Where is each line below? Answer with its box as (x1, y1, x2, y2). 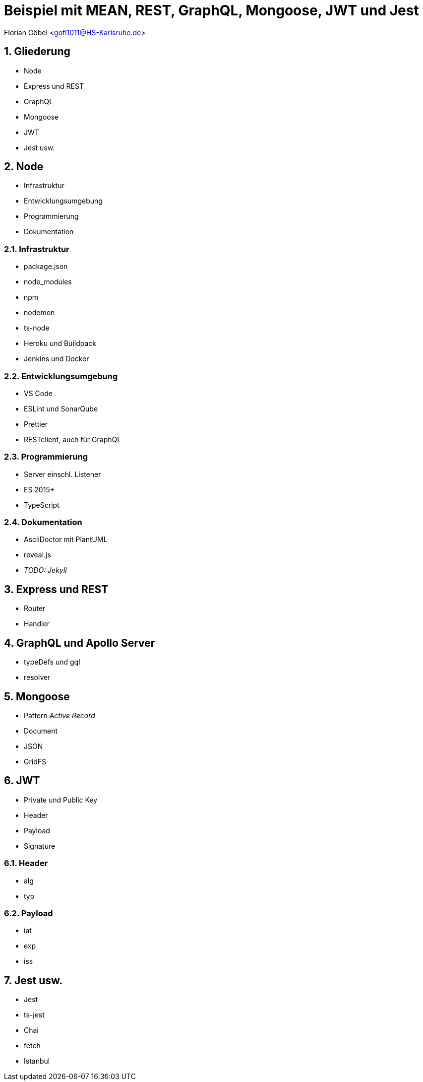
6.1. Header (4, 858, 48, 869)
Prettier (24, 419, 48, 428)
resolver (24, 673, 51, 682)
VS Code (24, 389, 53, 398)
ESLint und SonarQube (24, 404, 98, 413)
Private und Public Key (24, 795, 98, 804)
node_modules (24, 277, 72, 286)
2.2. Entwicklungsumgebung (4, 371, 118, 381)
